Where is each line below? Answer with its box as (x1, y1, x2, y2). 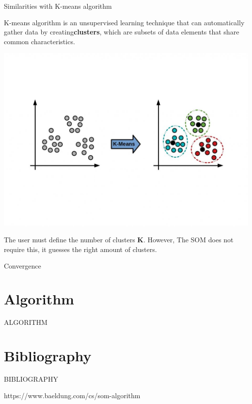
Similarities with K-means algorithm (4, 1, 112, 11)
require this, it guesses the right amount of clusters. (4, 244, 157, 254)
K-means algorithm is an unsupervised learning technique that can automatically (4, 17, 245, 27)
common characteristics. (4, 36, 75, 46)
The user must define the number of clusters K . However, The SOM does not (4, 235, 234, 245)
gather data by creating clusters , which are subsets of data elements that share (4, 27, 239, 37)
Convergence (4, 260, 41, 270)
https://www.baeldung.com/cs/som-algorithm (4, 390, 141, 400)
